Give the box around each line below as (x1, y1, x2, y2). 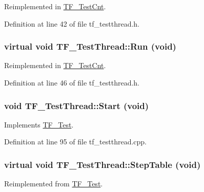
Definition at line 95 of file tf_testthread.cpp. (4, 136, 147, 147)
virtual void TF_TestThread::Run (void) (4, 40, 176, 53)
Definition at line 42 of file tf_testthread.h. (4, 18, 140, 29)
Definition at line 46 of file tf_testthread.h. (4, 77, 140, 88)
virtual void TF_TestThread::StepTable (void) (4, 158, 201, 170)
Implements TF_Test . (4, 119, 74, 130)
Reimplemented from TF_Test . (4, 178, 103, 189)
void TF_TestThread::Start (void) (4, 99, 149, 112)
